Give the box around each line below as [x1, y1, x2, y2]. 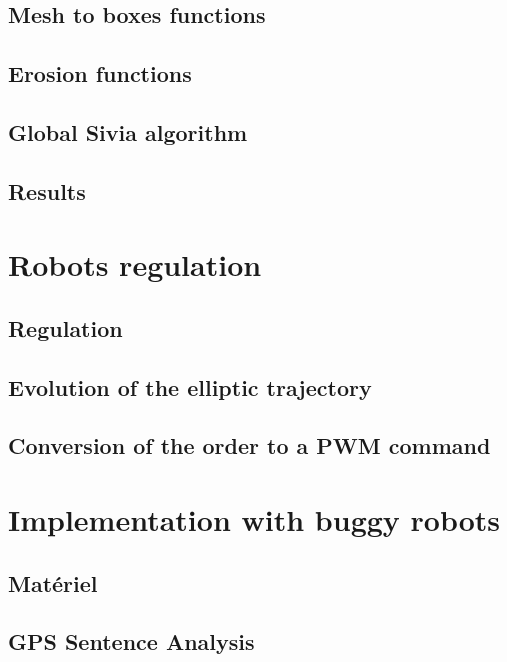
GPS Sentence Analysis [8, 626, 255, 657]
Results [8, 175, 86, 206]
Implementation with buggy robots [8, 499, 501, 540]
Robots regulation [8, 244, 262, 285]
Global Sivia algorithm [8, 116, 248, 147]
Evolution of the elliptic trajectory [8, 371, 372, 402]
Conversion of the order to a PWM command [8, 430, 491, 461]
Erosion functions [8, 58, 192, 89]
